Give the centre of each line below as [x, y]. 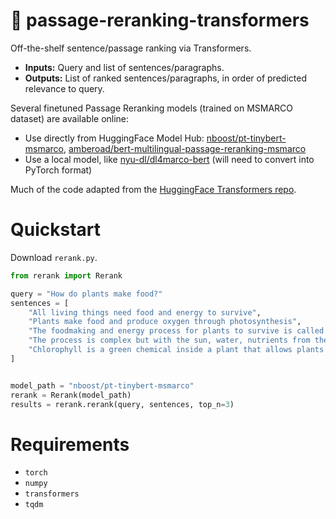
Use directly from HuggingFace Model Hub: [114, 138]
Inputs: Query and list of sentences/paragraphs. [124, 67]
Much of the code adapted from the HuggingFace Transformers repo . [153, 189]
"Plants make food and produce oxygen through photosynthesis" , [165, 322]
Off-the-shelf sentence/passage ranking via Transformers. [131, 48]
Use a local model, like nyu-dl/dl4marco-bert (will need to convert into [169, 159]
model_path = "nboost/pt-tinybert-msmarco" [102, 385]
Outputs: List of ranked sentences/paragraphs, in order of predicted [165, 78]
